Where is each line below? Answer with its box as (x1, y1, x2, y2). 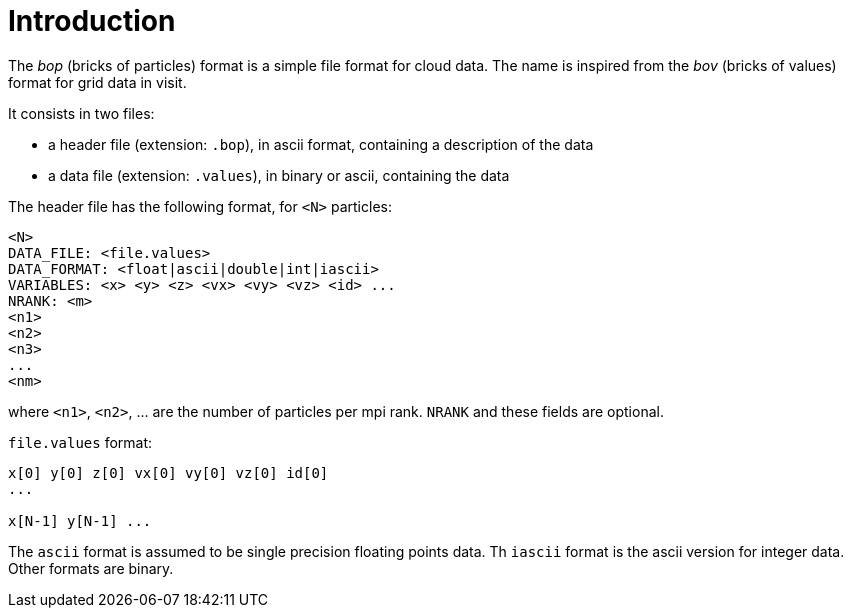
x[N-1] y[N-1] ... (8, 512, 152, 529)
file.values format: (8, 433, 153, 451)
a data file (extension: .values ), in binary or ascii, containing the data (48, 166, 510, 184)
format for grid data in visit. (8, 73, 187, 91)
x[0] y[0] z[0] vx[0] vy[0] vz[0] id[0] (8, 464, 329, 481)
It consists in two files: (8, 104, 155, 122)
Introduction (8, 4, 176, 38)
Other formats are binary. (8, 559, 174, 577)
